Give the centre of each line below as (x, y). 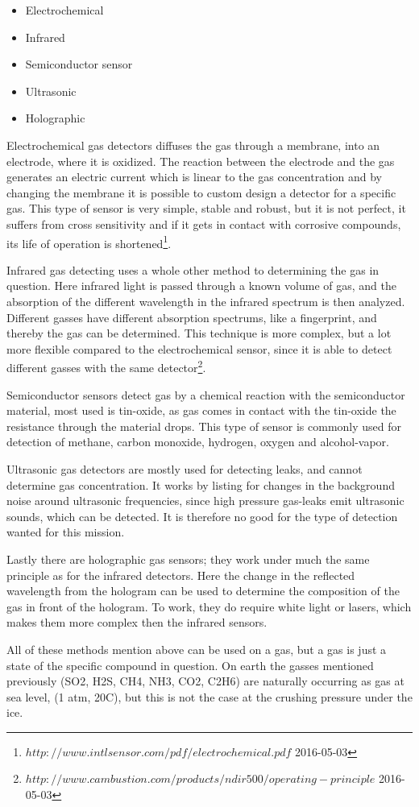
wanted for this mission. (66, 532)
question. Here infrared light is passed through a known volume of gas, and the (201, 286)
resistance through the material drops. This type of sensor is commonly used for (204, 426)
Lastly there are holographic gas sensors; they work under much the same (188, 559)
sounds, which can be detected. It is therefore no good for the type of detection (202, 516)
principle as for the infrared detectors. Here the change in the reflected (181, 575)
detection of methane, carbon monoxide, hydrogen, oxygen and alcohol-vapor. (198, 442)
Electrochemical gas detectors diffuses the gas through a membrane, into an (193, 145)
